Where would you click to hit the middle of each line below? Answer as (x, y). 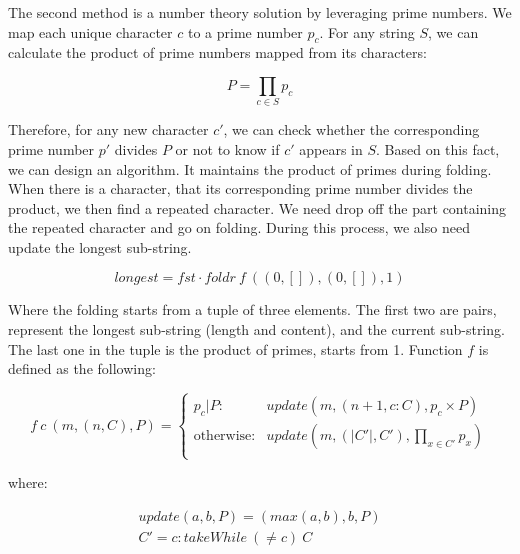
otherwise (222, 436)
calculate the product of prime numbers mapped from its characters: (217, 52)
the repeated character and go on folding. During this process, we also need (239, 227)
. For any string (367, 31)
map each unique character (90, 31)
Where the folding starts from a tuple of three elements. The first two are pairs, (252, 309)
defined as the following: (82, 368)
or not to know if (227, 148)
